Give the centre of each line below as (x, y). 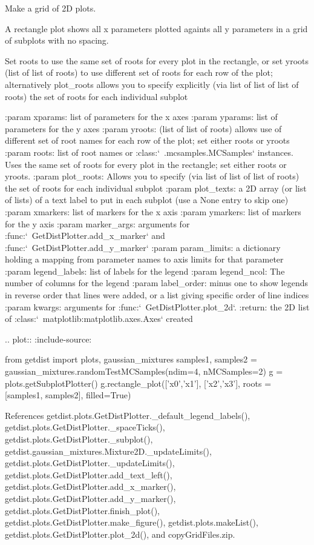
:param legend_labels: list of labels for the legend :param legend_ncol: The (145, 271)
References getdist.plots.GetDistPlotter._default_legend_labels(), (128, 415)
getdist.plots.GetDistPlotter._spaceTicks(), (85, 427)
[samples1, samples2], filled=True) (68, 395)
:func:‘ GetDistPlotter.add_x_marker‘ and (85, 236)
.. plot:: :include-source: (48, 339)
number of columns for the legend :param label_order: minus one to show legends (157, 283)
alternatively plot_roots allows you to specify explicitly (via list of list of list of (152, 84)
